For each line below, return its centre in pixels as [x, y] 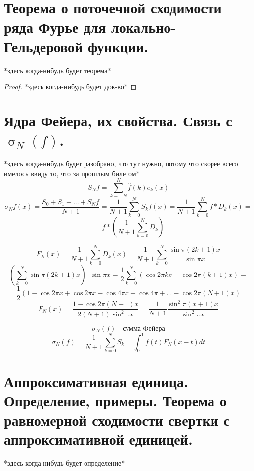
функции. [118, 46]
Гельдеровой [43, 46]
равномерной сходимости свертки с [117, 419]
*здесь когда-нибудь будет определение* [64, 463]
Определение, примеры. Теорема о [115, 400]
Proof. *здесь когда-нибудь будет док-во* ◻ [70, 87]
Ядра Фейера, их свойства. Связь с [118, 120]
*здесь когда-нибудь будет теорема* [58, 70]
